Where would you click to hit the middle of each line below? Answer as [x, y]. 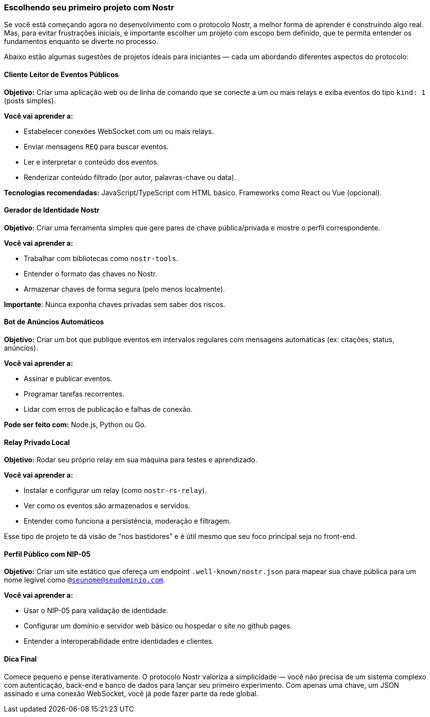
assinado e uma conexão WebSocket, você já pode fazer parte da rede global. [131, 693]
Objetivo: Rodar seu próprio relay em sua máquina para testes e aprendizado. [131, 460]
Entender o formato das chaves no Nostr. [91, 273]
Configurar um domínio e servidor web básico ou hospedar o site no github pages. [158, 626]
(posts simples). [30, 100]
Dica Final [20, 659]
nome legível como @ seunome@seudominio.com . [85, 580]
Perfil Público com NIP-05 [47, 554]
